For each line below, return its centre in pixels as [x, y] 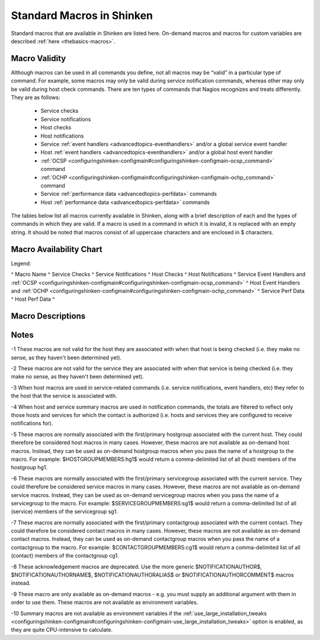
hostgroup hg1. [29, 467]
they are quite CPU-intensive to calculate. [62, 630]
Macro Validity [39, 58]
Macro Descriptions [48, 316]
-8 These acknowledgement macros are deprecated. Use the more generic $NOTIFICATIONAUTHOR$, [136, 566]
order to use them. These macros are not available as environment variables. [105, 603]
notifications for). [32, 424]
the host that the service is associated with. [64, 396]
